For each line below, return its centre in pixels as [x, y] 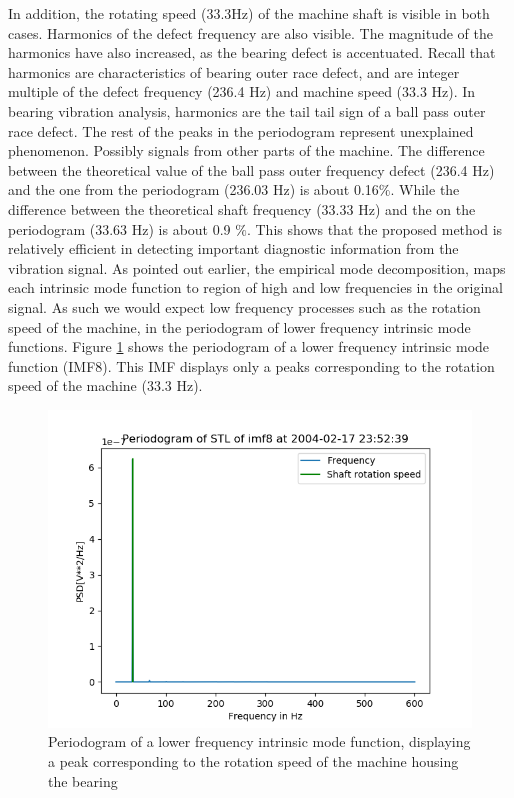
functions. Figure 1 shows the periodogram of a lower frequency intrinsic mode [249, 346]
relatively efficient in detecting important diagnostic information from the [233, 248]
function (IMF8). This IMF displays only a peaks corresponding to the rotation [251, 365]
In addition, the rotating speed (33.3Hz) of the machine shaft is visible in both [249, 13]
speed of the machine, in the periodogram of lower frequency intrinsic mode [239, 326]
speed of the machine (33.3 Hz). [105, 385]
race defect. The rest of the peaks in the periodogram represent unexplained [241, 130]
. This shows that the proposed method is [374, 228]
